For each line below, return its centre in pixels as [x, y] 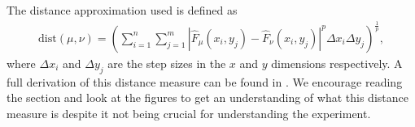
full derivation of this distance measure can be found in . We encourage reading [205, 81]
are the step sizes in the [167, 63]
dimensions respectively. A [337, 63]
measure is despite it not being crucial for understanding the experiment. [189, 113]
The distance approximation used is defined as [122, 10]
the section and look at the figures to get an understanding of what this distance [207, 97]
